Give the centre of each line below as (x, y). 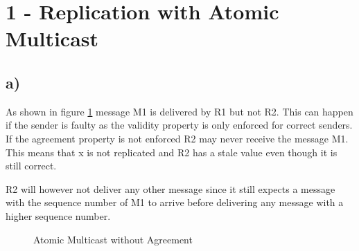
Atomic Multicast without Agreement (113, 239)
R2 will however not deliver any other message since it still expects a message (170, 188)
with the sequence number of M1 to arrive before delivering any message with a (175, 202)
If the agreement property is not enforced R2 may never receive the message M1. (177, 138)
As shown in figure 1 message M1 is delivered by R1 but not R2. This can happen (179, 111)
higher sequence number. (58, 215)
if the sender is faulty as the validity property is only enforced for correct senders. (179, 125)
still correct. (31, 166)
